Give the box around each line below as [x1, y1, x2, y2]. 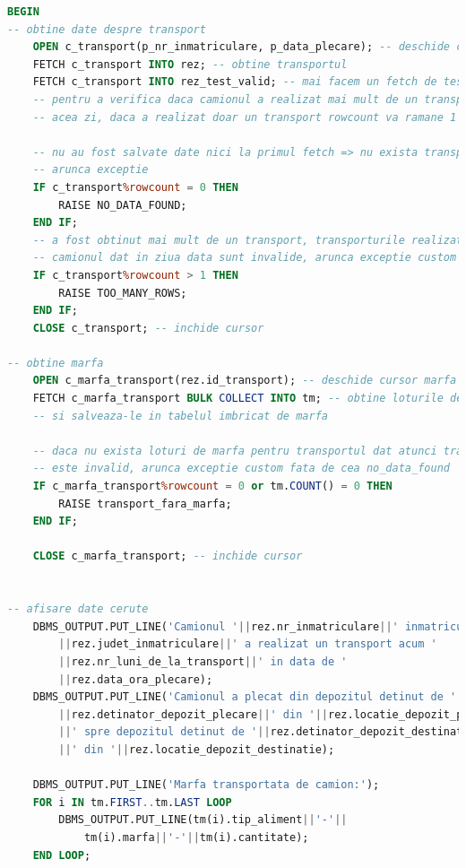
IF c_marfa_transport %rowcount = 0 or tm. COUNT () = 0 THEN [32, 480, 393, 493]
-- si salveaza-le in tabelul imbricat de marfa [32, 409, 328, 422]
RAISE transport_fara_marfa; [58, 497, 232, 510]
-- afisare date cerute [7, 603, 149, 616]
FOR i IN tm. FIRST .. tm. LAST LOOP [32, 795, 232, 809]
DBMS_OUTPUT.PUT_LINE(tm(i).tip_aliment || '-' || [58, 813, 348, 827]
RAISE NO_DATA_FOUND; [58, 198, 187, 212]
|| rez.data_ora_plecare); [58, 673, 213, 686]
